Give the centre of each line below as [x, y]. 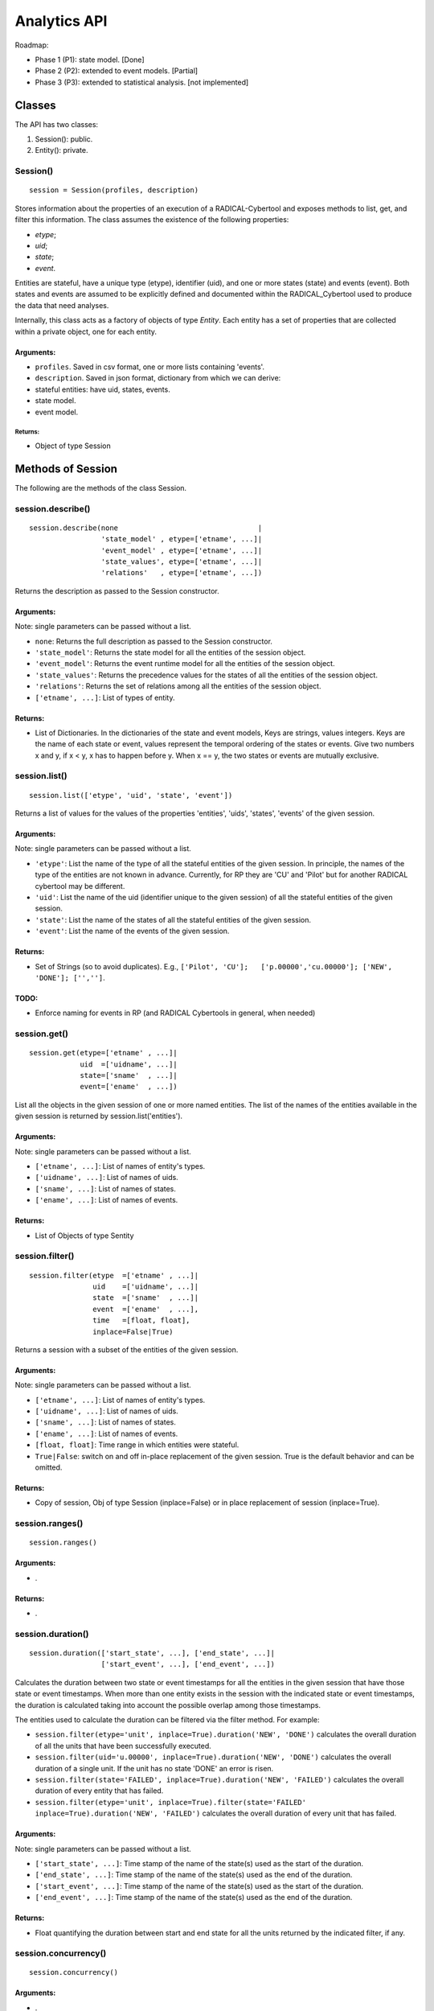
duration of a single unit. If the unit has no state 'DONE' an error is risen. [154, 1768]
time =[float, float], [141, 1320]
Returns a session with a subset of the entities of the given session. [127, 1349]
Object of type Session [73, 446]
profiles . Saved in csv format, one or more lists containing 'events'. [150, 367]
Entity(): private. [61, 150]
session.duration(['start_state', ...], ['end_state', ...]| [152, 1653]
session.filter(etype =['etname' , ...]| [114, 1275]
